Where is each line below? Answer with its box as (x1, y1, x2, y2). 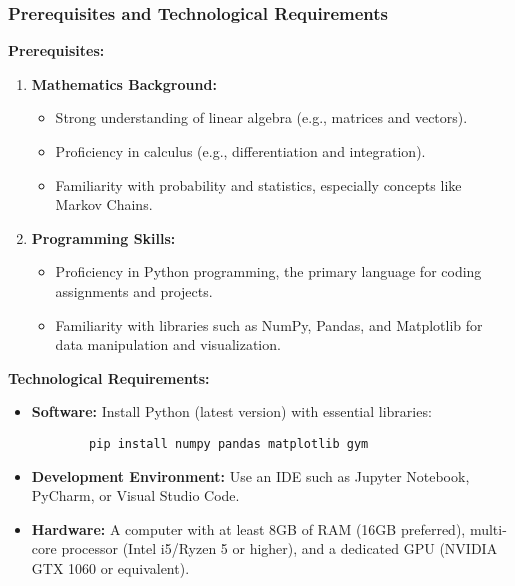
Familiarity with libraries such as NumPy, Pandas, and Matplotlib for (55, 314, 483, 335)
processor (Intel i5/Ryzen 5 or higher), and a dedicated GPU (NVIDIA (61, 538, 498, 559)
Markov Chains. (55, 194, 153, 215)
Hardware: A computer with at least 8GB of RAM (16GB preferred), (31, 518, 466, 539)
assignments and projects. (55, 280, 213, 301)
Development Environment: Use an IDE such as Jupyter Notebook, (31, 465, 470, 486)
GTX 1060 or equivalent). (31, 557, 190, 578)
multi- (469, 518, 507, 539)
